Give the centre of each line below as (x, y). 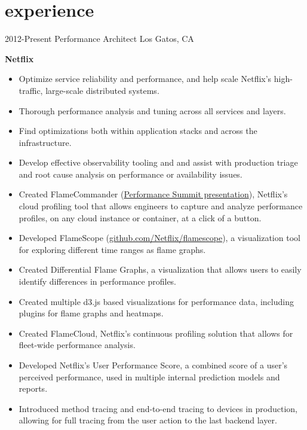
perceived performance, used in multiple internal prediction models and (149, 376)
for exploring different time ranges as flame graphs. (112, 249)
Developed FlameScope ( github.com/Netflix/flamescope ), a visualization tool (159, 238)
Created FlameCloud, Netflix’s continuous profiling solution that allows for (156, 333)
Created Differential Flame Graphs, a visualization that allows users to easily (160, 269)
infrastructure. (45, 142)
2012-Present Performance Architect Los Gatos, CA (99, 39)
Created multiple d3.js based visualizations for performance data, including (156, 301)
